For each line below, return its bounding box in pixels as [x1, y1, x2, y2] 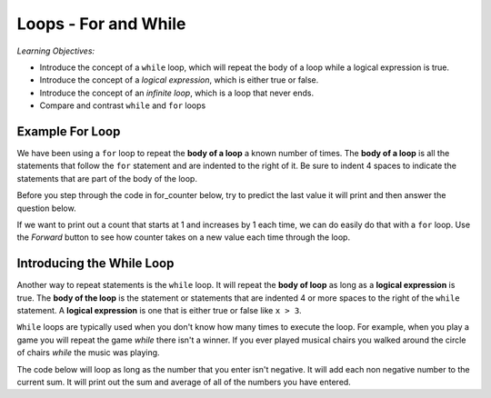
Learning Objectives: [16, 45, 95, 56]
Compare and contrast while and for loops [39, 100, 206, 111]
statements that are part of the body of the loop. [16, 173, 197, 184]
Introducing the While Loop [16, 255, 175, 272]
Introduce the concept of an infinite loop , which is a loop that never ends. [39, 87, 314, 98]
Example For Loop [16, 124, 121, 139]
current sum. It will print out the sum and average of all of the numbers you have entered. [16, 377, 352, 387]
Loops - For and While [16, 14, 186, 34]
